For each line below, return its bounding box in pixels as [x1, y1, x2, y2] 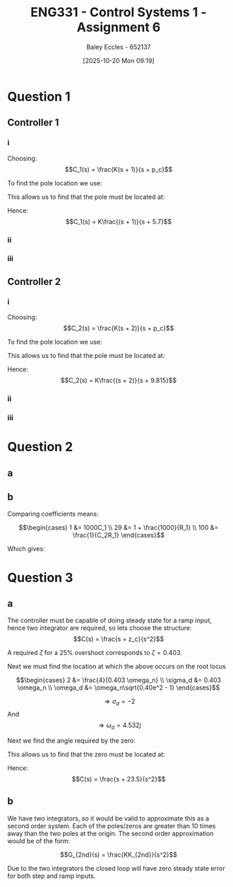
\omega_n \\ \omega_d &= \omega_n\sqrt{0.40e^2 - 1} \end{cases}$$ [17, 683, 220, 692]
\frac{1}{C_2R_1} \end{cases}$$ [73, 531, 165, 540]
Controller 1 [7, 117, 59, 129]
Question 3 [7, 569, 73, 586]
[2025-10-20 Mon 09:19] [83, 56, 155, 64]
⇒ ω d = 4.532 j [98, 721, 141, 731]
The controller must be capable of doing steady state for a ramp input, [7, 616, 212, 625]
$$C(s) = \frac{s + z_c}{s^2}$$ [73, 634, 165, 644]
